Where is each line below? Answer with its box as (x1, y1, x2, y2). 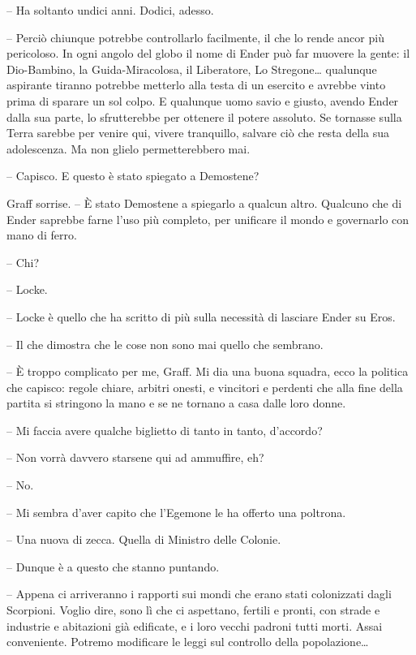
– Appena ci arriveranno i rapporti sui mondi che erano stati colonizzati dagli (6, 585, 392, 602)
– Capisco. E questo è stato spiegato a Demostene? (6, 167, 259, 184)
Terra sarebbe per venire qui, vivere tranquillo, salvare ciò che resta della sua (6, 124, 389, 141)
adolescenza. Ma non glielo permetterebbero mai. (6, 140, 251, 157)
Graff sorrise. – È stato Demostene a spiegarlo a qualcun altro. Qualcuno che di (6, 194, 402, 211)
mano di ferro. (6, 226, 77, 243)
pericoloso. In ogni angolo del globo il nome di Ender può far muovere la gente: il (6, 45, 410, 62)
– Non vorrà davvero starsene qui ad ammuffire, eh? (6, 449, 264, 466)
